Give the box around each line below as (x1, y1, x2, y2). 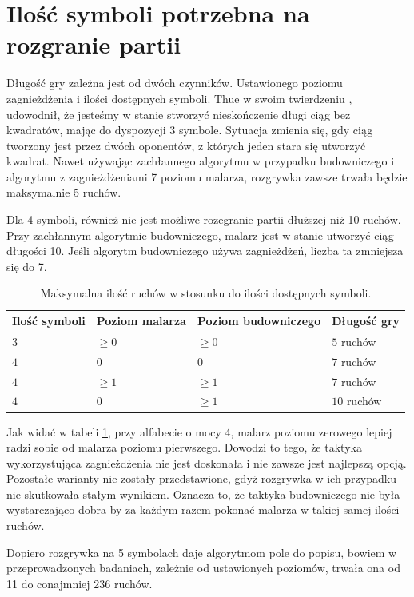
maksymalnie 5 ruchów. (6, 184, 121, 201)
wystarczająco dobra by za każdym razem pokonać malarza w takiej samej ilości (6, 501, 400, 518)
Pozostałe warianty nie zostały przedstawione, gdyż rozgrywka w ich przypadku (6, 470, 396, 487)
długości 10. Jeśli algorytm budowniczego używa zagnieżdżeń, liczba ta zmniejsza (6, 242, 404, 259)
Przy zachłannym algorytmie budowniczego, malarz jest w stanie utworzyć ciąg (6, 226, 394, 243)
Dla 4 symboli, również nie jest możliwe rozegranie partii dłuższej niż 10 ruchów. (6, 211, 401, 228)
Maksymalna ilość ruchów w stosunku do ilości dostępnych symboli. (40, 285, 372, 301)
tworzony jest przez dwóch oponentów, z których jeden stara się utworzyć (6, 137, 366, 153)
